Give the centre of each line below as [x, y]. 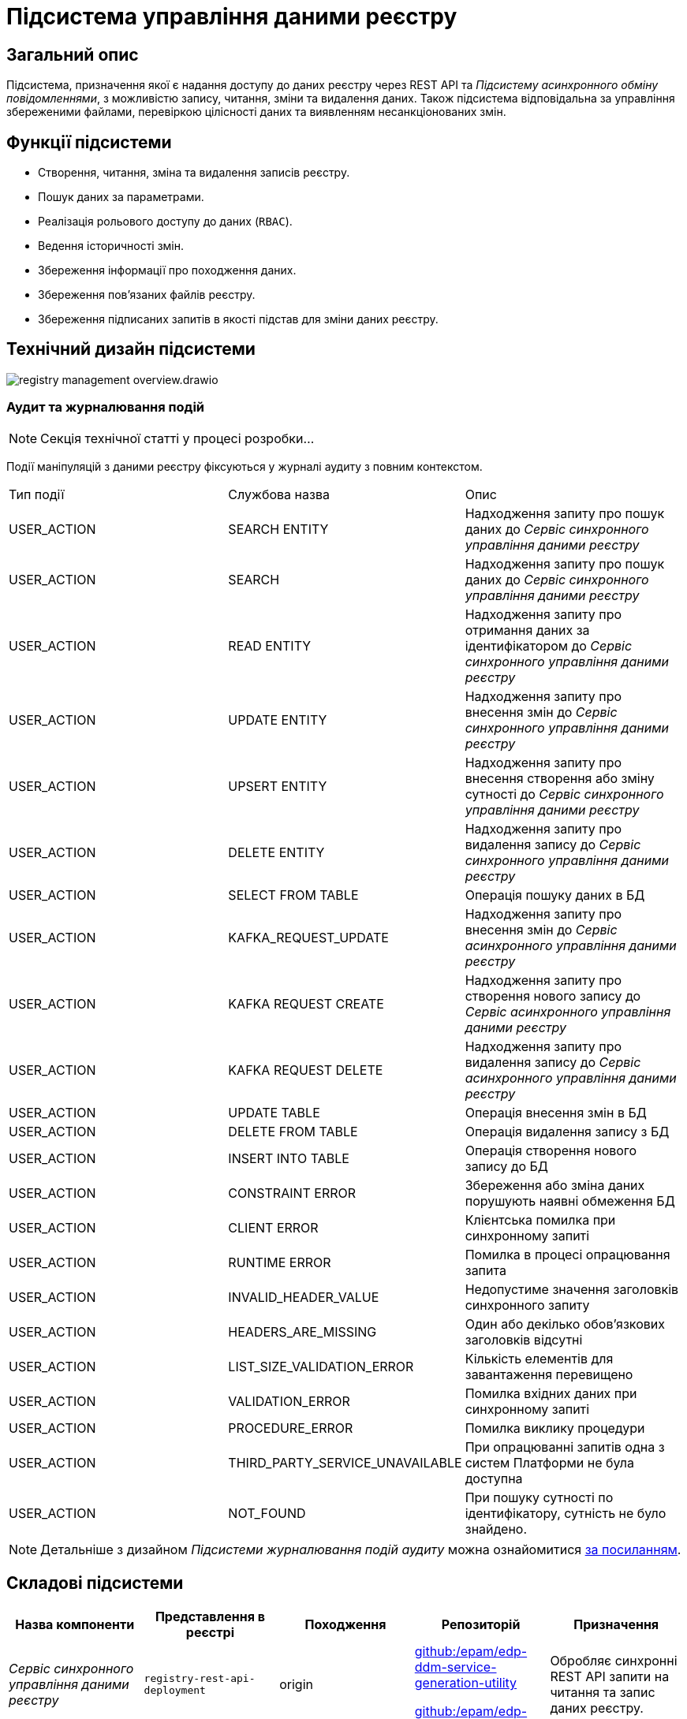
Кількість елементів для [539, 1358]
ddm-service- [456, 1667]
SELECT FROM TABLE [293, 895]
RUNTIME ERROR [280, 1262]
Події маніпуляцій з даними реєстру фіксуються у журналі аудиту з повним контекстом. [245, 466]
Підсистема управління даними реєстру [232, 17]
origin [296, 1685]
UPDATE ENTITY [278, 720]
